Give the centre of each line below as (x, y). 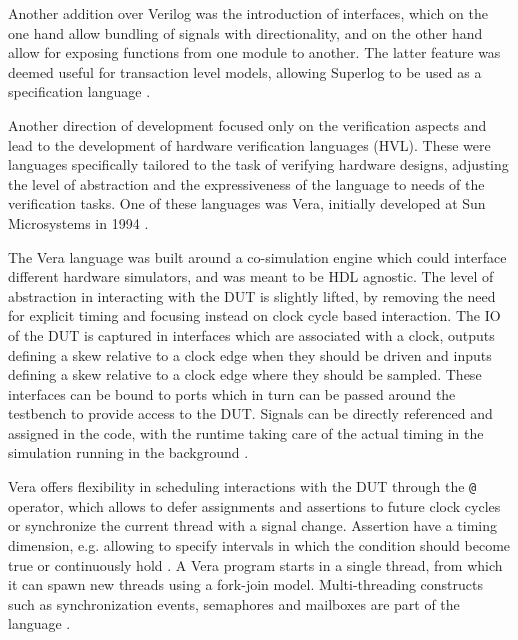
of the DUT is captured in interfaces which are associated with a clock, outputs (251, 334)
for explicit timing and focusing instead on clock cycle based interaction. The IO (254, 315)
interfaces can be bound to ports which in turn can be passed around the (232, 393)
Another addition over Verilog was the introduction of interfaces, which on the (248, 13)
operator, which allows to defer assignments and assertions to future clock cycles (254, 505)
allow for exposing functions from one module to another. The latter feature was (254, 52)
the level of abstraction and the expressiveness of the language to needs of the (246, 183)
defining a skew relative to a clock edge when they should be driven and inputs (250, 354)
